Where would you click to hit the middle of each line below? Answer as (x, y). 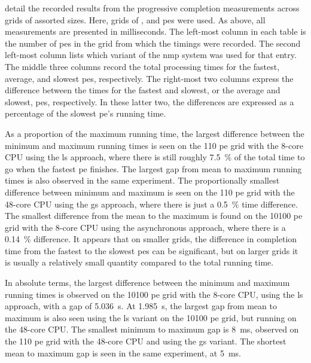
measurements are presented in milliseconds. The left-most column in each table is (155, 31)
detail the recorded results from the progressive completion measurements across (152, 8)
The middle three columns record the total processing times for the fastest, (142, 66)
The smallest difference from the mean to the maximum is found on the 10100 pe (154, 216)
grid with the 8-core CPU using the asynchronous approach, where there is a (145, 227)
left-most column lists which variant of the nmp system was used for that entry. (151, 55)
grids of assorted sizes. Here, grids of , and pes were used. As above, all (135, 19)
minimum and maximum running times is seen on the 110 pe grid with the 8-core (154, 145)
